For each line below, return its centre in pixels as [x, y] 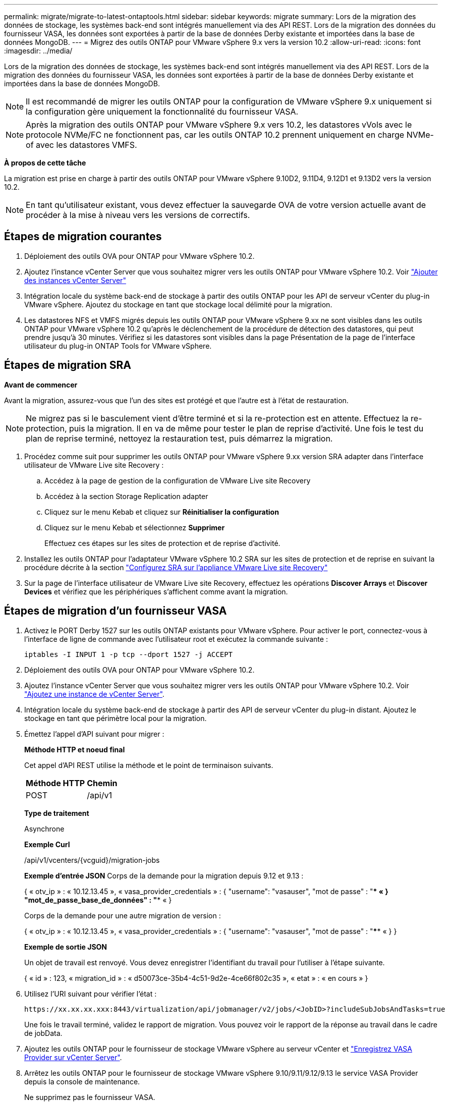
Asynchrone [44, 829]
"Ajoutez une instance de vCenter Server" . [94, 694]
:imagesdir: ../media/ [38, 51]
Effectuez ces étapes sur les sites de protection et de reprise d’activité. [162, 543]
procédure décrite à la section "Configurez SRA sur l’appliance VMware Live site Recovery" [176, 567]
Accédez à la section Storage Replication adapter [126, 496]
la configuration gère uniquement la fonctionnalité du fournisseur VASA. [162, 112]
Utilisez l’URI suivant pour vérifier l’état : [91, 994]
